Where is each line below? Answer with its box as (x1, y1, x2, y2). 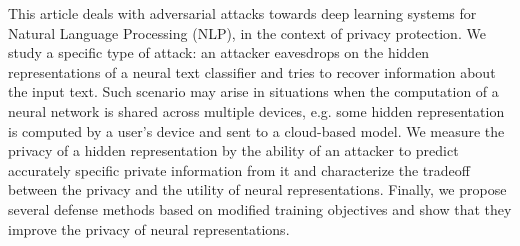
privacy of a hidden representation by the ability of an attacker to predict (8, 140, 459, 161)
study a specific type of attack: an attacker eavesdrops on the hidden (8, 42, 430, 63)
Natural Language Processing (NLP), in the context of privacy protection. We (8, 22, 486, 43)
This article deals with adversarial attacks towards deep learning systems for (8, 3, 477, 23)
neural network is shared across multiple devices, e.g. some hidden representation (8, 100, 505, 121)
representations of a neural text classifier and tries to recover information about (8, 61, 496, 82)
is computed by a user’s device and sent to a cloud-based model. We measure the (8, 120, 505, 141)
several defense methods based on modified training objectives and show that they (8, 198, 512, 219)
